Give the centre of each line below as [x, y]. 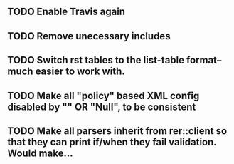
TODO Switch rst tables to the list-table [96, 60]
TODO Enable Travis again [67, 12]
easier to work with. [80, 72]
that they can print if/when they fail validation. [112, 142]
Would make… [40, 153]
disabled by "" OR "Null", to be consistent [102, 107]
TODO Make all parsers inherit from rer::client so [117, 131]
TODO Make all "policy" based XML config [103, 96]
